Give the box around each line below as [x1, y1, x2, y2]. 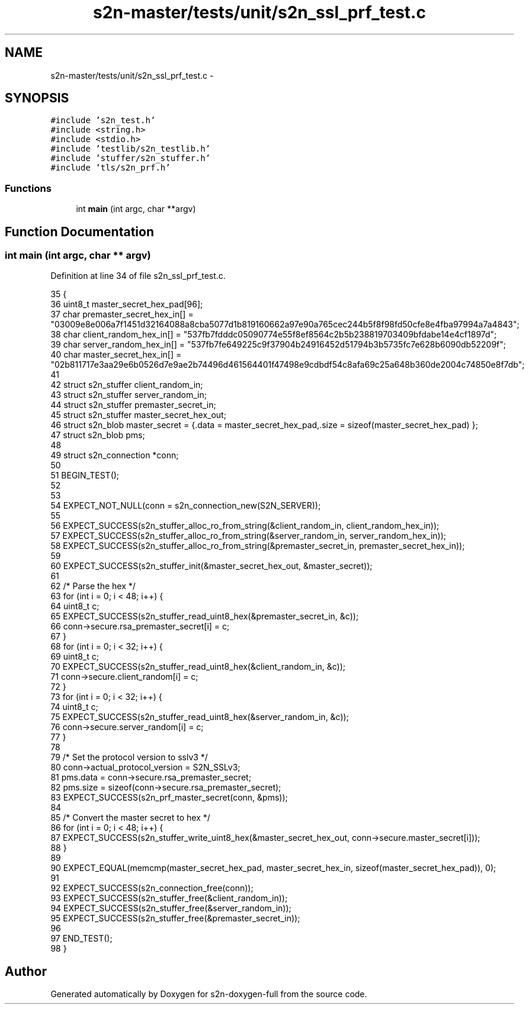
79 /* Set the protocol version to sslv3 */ [50, 752, 208, 763]
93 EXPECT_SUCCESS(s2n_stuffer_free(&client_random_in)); [50, 893, 288, 904]
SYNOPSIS [5, 91, 69, 106]
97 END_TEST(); [50, 933, 113, 944]
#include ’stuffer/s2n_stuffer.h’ [50, 153, 211, 163]
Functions [5, 182, 52, 194]
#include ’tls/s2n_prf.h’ [50, 163, 171, 173]
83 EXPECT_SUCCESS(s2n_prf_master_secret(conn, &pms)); [50, 792, 288, 803]
